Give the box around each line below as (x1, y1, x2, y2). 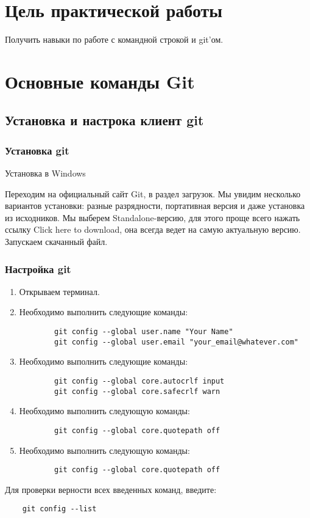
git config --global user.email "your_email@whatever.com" (54, 337, 298, 346)
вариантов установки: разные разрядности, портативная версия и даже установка (5, 199, 305, 212)
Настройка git (5, 261, 71, 276)
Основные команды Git (5, 68, 195, 93)
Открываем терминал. (19, 285, 100, 297)
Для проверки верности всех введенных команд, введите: (5, 483, 217, 495)
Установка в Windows (5, 167, 86, 180)
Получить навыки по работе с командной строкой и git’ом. (5, 33, 224, 46)
